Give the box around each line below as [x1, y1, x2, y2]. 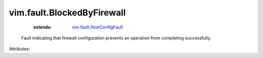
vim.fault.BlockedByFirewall [9, 7, 126, 18]
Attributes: [9, 46, 30, 52]
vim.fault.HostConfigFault [72, 24, 123, 30]
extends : [33, 24, 52, 30]
